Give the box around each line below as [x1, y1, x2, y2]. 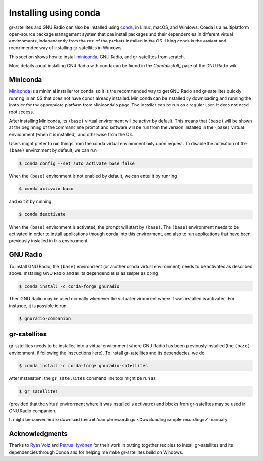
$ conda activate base [19, 186, 74, 191]
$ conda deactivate [19, 211, 66, 217]
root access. [9, 109, 34, 115]
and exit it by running [9, 198, 52, 205]
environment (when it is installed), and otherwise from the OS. [9, 131, 133, 137]
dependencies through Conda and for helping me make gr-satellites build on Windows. [9, 449, 184, 455]
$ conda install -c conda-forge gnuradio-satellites [19, 363, 148, 368]
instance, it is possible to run [9, 303, 67, 309]
